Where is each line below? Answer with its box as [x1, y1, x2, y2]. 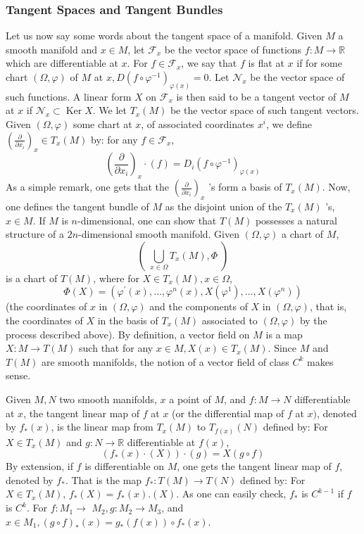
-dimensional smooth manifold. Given [78, 227, 240, 241]
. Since [268, 341, 297, 355]
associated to [201, 313, 258, 327]
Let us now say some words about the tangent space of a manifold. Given [6, 28, 322, 43]
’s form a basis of [208, 179, 282, 194]
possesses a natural [255, 212, 337, 227]
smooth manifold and [6, 42, 97, 56]
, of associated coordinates [141, 117, 255, 132]
